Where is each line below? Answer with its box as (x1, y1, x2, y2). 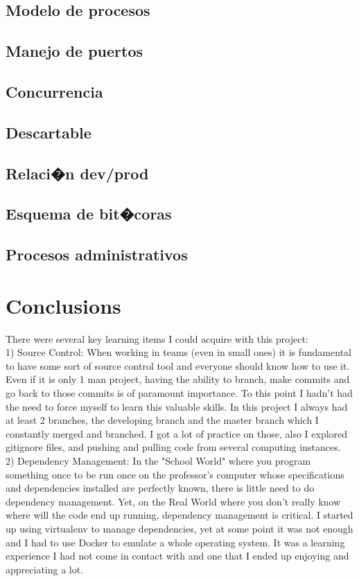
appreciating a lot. (6, 562, 84, 576)
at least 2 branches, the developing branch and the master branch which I (6, 413, 319, 427)
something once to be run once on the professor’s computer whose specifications (6, 467, 344, 481)
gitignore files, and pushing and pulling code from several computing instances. (6, 440, 341, 454)
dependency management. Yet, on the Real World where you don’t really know (6, 494, 341, 508)
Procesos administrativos (6, 244, 188, 265)
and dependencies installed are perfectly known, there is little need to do (6, 481, 315, 495)
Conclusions (6, 291, 121, 319)
